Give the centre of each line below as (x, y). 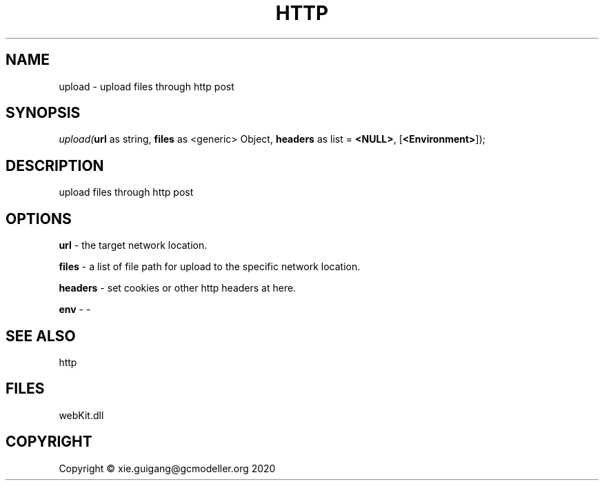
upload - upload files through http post (147, 86)
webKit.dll (81, 415)
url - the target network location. (133, 245)
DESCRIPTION (55, 165)
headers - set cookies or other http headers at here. (178, 288)
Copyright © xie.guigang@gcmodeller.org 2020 (167, 468)
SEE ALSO (41, 336)
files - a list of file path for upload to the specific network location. (210, 267)
